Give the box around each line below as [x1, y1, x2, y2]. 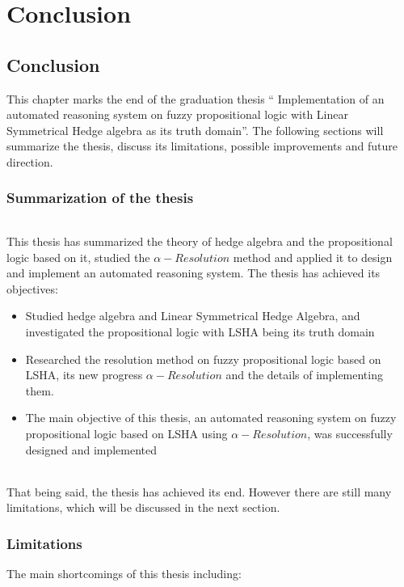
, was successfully [307, 424, 393, 441]
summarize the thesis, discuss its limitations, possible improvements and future [6, 137, 398, 154]
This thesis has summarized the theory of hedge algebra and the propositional [6, 233, 393, 249]
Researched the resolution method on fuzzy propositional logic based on [25, 350, 381, 367]
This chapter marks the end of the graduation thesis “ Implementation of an [6, 90, 385, 107]
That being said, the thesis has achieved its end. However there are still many [6, 483, 392, 500]
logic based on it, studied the [6, 248, 150, 265]
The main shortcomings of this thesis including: [6, 565, 242, 582]
